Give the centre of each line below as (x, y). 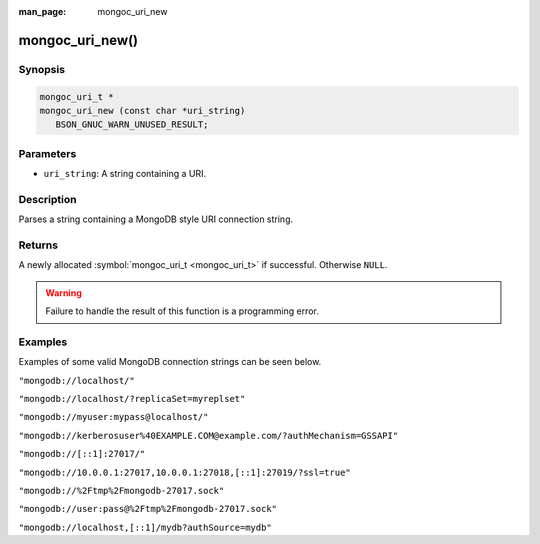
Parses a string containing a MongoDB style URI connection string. (156, 219)
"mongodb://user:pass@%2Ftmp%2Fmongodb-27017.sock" (148, 509)
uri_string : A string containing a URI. (125, 174)
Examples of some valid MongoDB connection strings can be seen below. (170, 362)
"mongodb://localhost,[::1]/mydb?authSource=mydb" (145, 527)
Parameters (47, 153)
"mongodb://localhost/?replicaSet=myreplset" (132, 399)
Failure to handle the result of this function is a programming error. (182, 311)
